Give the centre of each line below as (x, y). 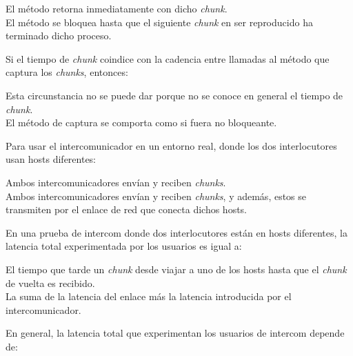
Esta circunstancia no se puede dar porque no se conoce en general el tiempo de (174, 95)
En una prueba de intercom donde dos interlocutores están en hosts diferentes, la (176, 232)
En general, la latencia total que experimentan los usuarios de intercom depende (175, 333)
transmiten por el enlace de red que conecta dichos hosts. (126, 209)
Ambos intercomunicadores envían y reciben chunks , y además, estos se (156, 196)
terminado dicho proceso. (59, 36)
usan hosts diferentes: (51, 159)
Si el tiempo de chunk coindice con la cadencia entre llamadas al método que (168, 58)
